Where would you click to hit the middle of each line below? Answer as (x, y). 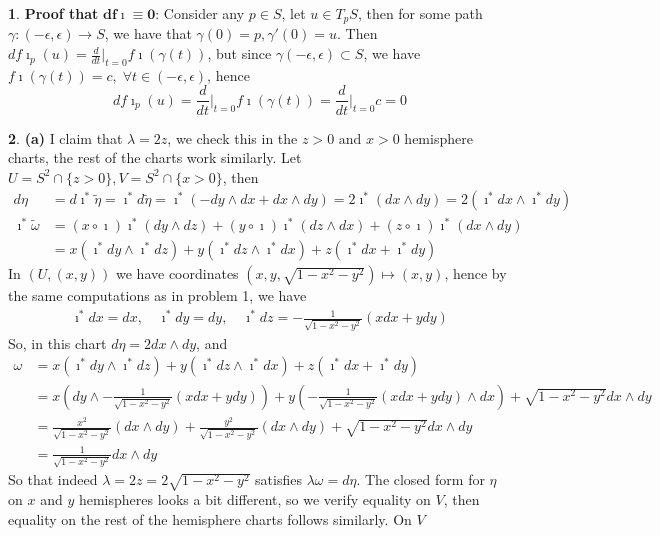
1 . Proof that (53, 13)
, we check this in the (232, 137)
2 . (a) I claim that (65, 137)
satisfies (278, 479)
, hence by (475, 273)
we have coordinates (177, 273)
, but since (239, 53)
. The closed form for (420, 479)
